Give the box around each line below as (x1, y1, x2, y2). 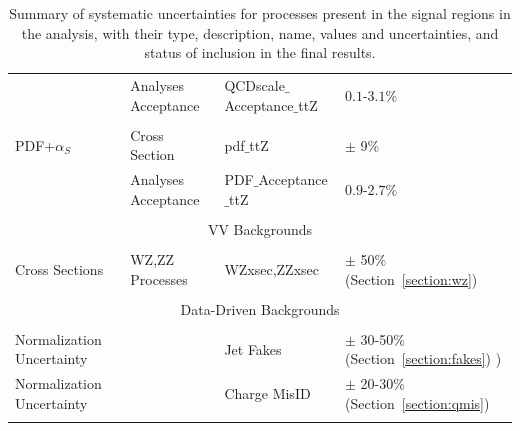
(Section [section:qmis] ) (344, 392, 490, 413)
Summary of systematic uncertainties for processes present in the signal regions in (9, 3, 511, 23)
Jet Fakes (224, 338, 282, 359)
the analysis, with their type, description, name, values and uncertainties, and (21, 22, 499, 43)
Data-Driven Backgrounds (180, 298, 340, 319)
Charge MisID (224, 382, 311, 403)
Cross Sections (15, 258, 104, 279)
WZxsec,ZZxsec (224, 258, 320, 279)
